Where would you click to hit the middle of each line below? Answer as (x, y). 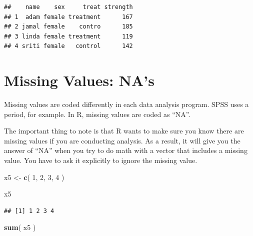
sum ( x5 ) (20, 227)
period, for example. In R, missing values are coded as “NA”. (97, 114)
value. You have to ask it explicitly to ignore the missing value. (101, 160)
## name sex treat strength (68, 7)
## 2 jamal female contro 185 (68, 27)
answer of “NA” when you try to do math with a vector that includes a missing (126, 150)
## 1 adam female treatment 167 (68, 17)
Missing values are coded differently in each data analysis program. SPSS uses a (126, 104)
